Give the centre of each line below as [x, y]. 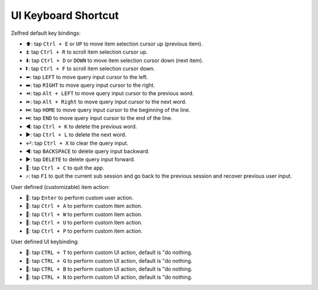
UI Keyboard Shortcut [65, 15]
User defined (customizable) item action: [60, 187]
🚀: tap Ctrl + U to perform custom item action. [84, 223]
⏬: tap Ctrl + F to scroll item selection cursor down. [90, 69]
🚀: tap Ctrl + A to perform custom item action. [84, 206]
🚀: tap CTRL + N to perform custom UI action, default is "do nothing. [109, 277]
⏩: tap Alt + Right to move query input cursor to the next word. [106, 102]
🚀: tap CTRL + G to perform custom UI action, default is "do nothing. [109, 260]
